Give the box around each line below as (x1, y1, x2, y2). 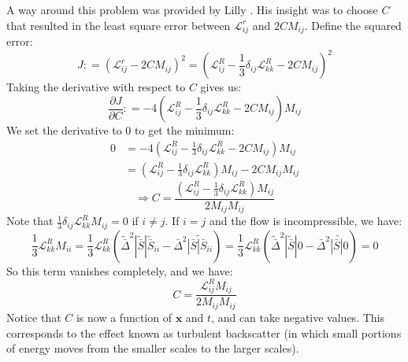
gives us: (200, 79, 242, 95)
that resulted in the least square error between (6, 17, 231, 33)
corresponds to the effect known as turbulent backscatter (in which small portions (6, 324, 402, 341)
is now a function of (76, 308, 172, 325)
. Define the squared (304, 17, 402, 33)
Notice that (6, 308, 61, 325)
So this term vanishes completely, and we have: (6, 262, 233, 279)
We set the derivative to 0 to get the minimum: (6, 122, 235, 139)
